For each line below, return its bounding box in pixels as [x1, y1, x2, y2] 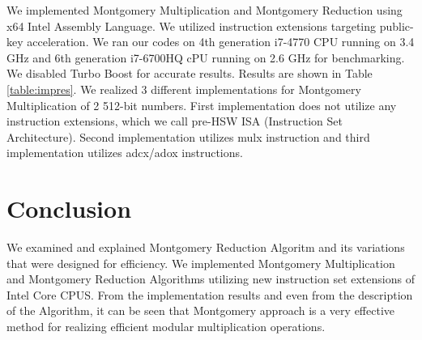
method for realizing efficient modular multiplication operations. [6, 318, 326, 335]
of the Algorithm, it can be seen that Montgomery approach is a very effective [6, 302, 394, 319]
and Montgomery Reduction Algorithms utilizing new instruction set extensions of [6, 270, 415, 287]
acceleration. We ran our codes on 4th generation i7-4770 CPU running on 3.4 [27, 33, 415, 50]
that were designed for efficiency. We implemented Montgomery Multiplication [6, 254, 395, 271]
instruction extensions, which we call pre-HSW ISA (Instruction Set [6, 113, 343, 130]
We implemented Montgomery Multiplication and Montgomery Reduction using [6, 2, 403, 18]
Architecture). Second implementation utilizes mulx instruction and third [6, 128, 370, 145]
